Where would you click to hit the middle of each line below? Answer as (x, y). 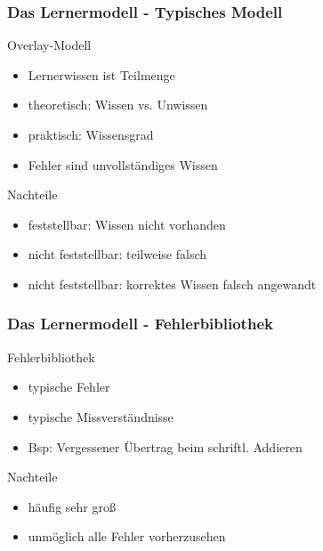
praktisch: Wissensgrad (91, 134)
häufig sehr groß (72, 506)
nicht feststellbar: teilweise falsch (117, 254)
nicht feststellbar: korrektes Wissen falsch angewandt (172, 284)
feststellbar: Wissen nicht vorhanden (127, 224)
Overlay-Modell (49, 45)
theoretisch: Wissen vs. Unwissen (118, 105)
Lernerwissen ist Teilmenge (101, 74)
